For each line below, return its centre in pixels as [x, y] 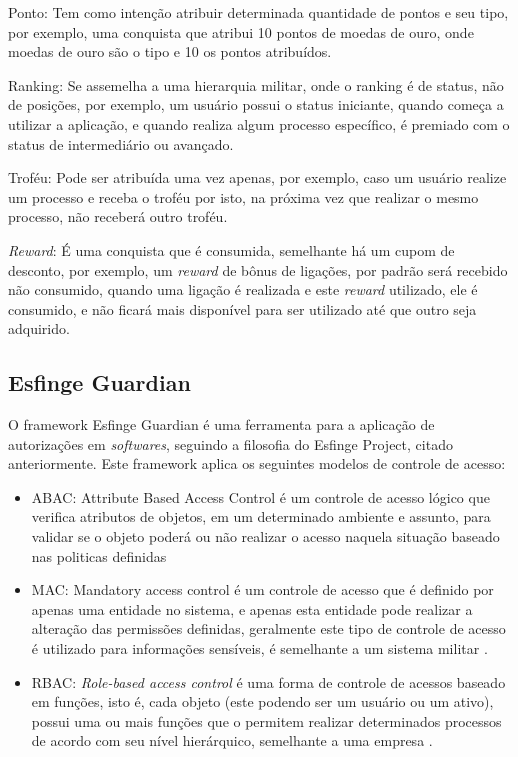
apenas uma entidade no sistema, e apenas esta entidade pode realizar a [252, 608]
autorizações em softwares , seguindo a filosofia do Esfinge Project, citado [230, 443]
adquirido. [39, 328]
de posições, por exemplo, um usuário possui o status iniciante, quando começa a [256, 104]
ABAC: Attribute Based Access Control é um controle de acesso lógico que [260, 496]
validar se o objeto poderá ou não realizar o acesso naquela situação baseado [265, 536]
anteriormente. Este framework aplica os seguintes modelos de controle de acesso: [257, 463]
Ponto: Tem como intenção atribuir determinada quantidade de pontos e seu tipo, [258, 12]
